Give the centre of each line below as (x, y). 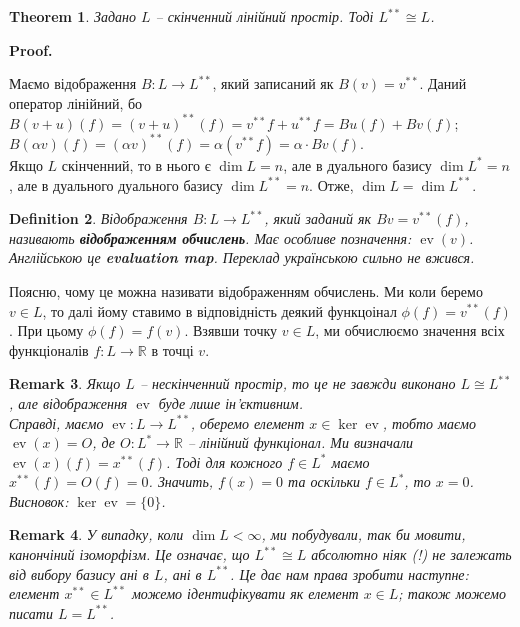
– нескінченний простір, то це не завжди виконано (297, 383)
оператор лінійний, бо (76, 102)
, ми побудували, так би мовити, (363, 534)
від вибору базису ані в (79, 573)
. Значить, (181, 481)
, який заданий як (318, 218)
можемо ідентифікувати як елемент (245, 593)
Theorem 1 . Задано (72, 16)
